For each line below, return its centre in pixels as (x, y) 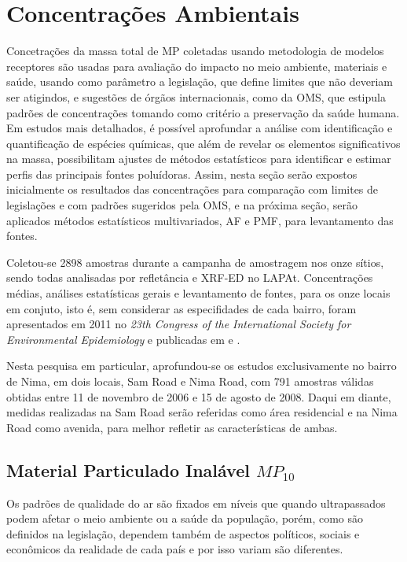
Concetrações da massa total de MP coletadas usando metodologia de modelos (195, 51)
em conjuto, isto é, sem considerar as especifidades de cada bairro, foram (181, 308)
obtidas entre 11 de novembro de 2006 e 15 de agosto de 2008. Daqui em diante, (199, 396)
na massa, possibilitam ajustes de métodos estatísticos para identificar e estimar (199, 159)
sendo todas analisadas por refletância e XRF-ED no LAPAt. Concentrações (190, 277)
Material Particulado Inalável (128, 470)
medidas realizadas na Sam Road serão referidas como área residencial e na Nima (202, 412)
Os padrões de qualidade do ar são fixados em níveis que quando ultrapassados (196, 503)
